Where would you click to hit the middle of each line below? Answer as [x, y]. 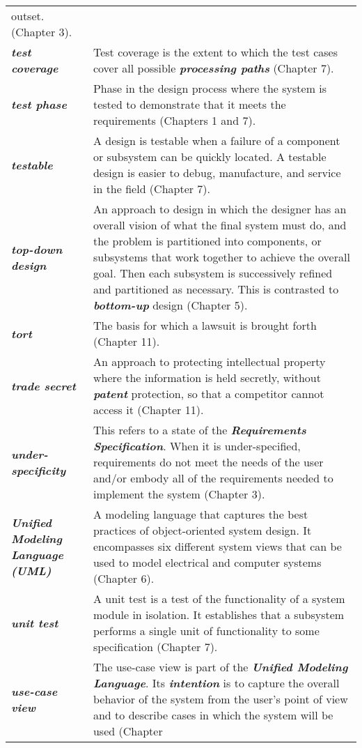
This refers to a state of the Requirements [199, 430]
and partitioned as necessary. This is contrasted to [216, 289]
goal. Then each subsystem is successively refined [213, 273]
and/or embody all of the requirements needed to [213, 478]
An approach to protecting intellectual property [209, 361]
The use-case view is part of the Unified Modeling [220, 667]
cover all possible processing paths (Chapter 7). [213, 68]
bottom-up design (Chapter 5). [170, 305]
